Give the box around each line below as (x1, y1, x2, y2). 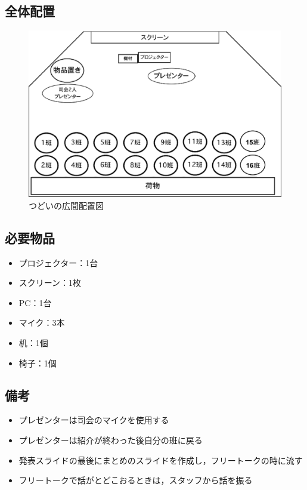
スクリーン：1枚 (18, 276, 82, 289)
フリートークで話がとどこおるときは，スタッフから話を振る (18, 474, 253, 486)
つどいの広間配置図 (29, 199, 104, 211)
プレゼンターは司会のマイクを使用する (18, 414, 169, 426)
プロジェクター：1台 (18, 256, 98, 269)
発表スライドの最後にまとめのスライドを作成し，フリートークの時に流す (18, 454, 303, 466)
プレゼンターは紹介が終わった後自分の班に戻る (18, 434, 203, 446)
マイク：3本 (18, 316, 65, 329)
